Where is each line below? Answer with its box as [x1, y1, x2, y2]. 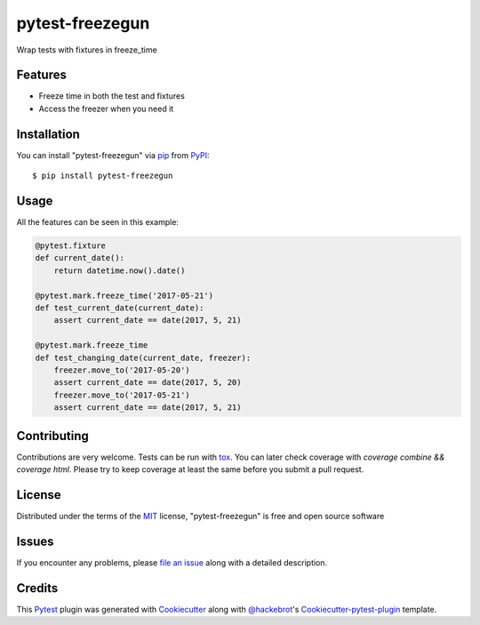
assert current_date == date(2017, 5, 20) [53, 378, 242, 388]
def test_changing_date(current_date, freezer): [35, 352, 252, 363]
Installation [16, 126, 80, 141]
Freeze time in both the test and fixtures [38, 91, 186, 101]
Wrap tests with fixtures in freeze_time [16, 44, 157, 55]
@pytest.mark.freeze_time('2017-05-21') [35, 290, 213, 300]
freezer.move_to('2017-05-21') [53, 389, 190, 400]
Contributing [16, 428, 89, 444]
